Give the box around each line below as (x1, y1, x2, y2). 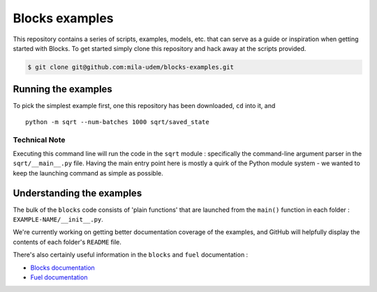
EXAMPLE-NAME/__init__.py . (13, 215, 104, 224)
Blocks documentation (30, 263, 96, 272)
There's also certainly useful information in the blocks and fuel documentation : (13, 251, 249, 259)
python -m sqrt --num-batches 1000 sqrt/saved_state (25, 118, 209, 125)
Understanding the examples (13, 187, 142, 199)
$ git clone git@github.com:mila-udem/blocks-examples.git (27, 63, 234, 71)
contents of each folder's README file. (13, 238, 121, 246)
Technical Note (13, 135, 66, 144)
